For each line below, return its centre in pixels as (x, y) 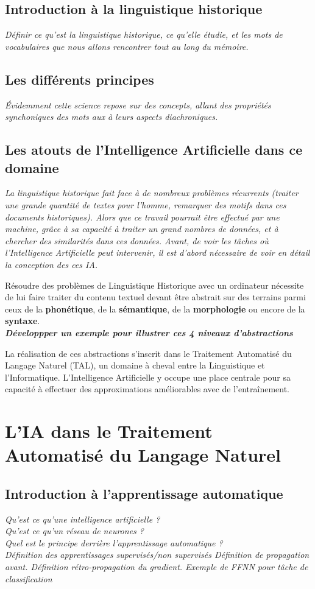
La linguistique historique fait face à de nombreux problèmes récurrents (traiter (152, 193)
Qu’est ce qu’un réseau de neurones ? (74, 531)
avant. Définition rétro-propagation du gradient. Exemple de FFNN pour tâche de (157, 567)
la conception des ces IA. (51, 264)
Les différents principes (80, 79)
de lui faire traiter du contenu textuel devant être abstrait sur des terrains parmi (155, 297)
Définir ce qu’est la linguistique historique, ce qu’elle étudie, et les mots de (144, 34)
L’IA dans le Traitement (109, 431)
